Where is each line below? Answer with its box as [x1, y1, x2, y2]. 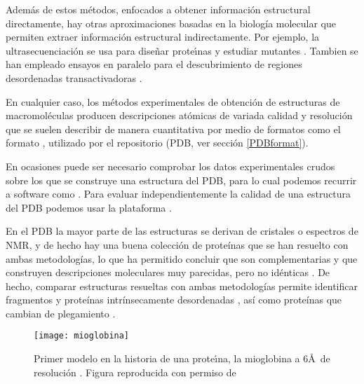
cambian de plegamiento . [6, 306, 116, 320]
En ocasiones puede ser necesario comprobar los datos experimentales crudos [6, 158, 335, 173]
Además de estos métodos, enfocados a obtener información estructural [6, 2, 311, 16]
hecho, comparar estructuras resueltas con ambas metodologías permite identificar [6, 278, 358, 293]
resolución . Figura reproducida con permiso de [34, 364, 236, 379]
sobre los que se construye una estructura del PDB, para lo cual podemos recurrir [6, 172, 357, 187]
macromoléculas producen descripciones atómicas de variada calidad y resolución [6, 108, 353, 123]
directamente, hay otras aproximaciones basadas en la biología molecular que [6, 15, 337, 30]
